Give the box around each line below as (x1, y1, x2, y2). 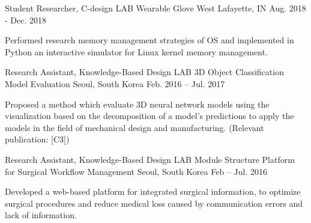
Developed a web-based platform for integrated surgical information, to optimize (5, 185, 301, 198)
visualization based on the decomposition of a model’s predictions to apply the (5, 109, 294, 122)
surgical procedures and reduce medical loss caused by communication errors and (5, 197, 303, 209)
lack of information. (5, 209, 77, 221)
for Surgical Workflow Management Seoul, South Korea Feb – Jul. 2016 (5, 165, 267, 177)
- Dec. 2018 (5, 13, 47, 26)
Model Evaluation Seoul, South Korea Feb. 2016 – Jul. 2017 (5, 77, 225, 90)
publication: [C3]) (5, 133, 70, 145)
